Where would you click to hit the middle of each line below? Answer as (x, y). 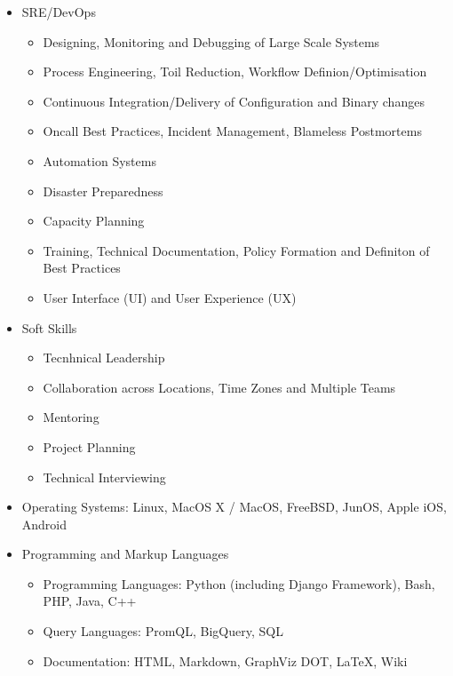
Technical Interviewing (104, 477)
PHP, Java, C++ (90, 601)
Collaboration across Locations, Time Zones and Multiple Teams (219, 387)
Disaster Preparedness (103, 191)
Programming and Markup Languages (125, 554)
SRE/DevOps (59, 12)
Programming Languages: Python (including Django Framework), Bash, (239, 583)
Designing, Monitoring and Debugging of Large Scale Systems (211, 41)
